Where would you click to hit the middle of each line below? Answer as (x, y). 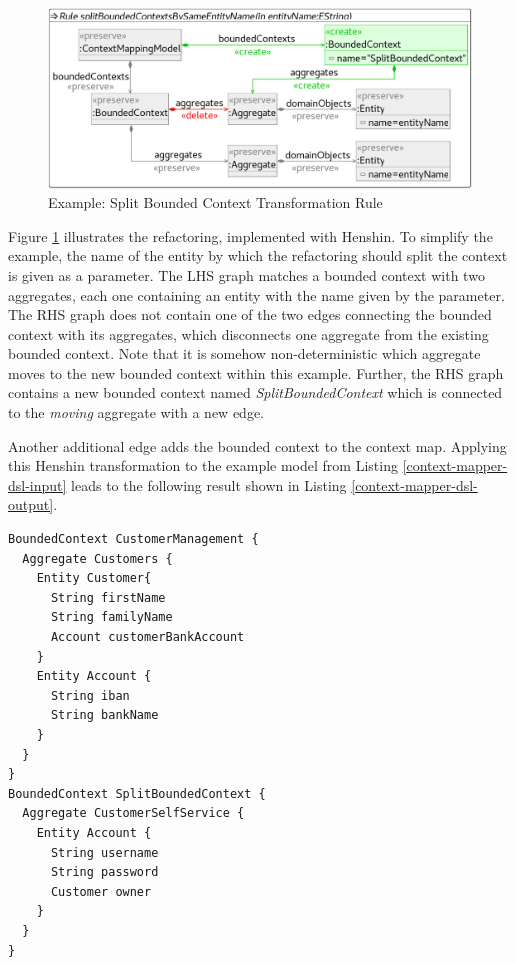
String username (104, 852)
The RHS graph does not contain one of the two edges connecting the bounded (250, 314)
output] (31, 504)
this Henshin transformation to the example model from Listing (203, 465)
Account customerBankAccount (147, 637)
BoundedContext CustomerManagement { (133, 539)
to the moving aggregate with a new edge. (136, 412)
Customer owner (101, 891)
